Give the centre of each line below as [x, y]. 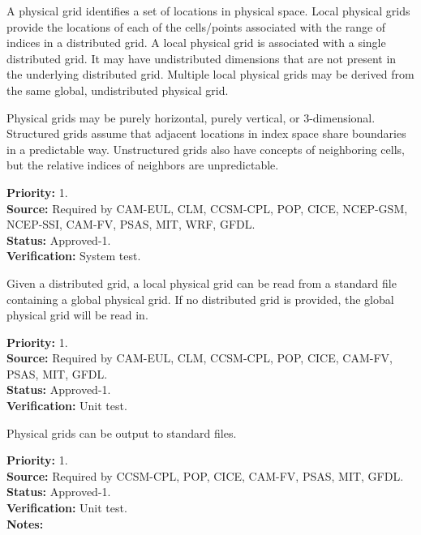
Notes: [25, 523]
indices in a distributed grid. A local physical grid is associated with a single [196, 43]
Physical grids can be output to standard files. [122, 432]
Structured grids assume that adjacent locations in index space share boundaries [206, 133]
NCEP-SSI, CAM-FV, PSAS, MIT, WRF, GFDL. [131, 224]
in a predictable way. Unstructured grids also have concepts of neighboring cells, [206, 149]
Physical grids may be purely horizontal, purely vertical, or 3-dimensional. [191, 117]
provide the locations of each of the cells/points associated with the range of [196, 26]
